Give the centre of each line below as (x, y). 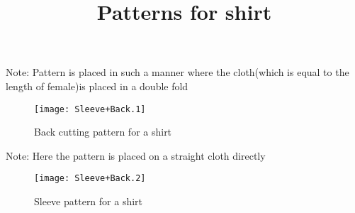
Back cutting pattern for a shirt (103, 132)
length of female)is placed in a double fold (97, 86)
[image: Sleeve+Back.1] (90, 109)
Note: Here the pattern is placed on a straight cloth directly (136, 155)
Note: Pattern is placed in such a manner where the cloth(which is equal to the (177, 72)
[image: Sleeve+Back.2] (90, 179)
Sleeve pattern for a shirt (89, 201)
